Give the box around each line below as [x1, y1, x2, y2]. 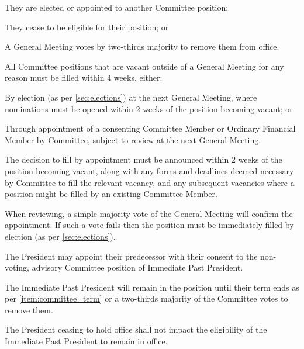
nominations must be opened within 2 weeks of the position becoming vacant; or [5, 102, 293, 115]
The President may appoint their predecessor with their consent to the [5, 250, 258, 262]
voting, [5, 261, 30, 274]
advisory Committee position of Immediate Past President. [32, 261, 243, 274]
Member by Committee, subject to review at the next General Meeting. [5, 133, 261, 146]
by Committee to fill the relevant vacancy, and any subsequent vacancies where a [5, 176, 295, 188]
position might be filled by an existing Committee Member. [5, 188, 217, 200]
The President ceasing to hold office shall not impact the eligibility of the [5, 323, 267, 336]
